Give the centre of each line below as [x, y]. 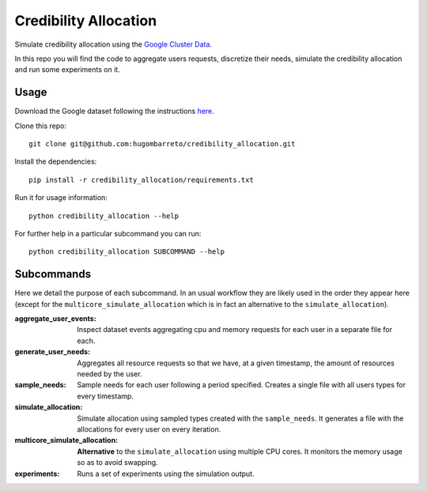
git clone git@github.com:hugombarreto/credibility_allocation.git [162, 144]
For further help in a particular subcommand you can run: [108, 233]
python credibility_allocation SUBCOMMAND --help [127, 252]
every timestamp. [106, 396]
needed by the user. [110, 374]
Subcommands [53, 274]
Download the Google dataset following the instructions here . [115, 111]
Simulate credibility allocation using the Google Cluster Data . [113, 44]
